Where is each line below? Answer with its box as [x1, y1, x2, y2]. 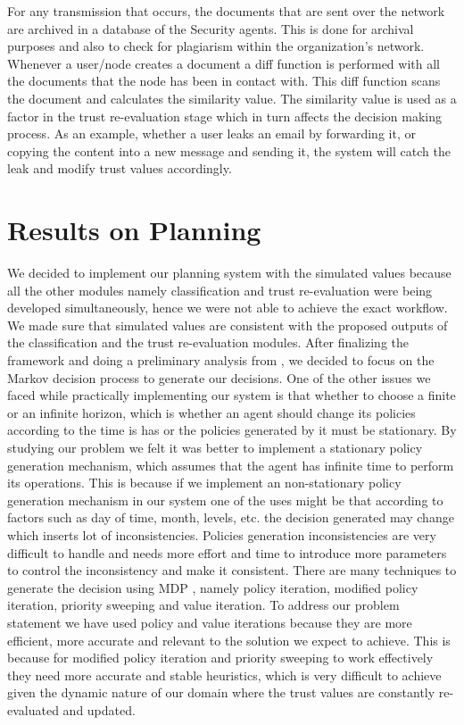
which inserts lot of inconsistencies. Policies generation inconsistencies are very [7, 525, 436, 544]
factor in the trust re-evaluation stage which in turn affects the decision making [7, 106, 442, 125]
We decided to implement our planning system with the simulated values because [7, 263, 452, 282]
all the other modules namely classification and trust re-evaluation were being [7, 280, 433, 299]
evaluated [7, 700, 59, 719]
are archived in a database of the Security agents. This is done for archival [7, 19, 414, 37]
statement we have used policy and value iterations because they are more [7, 612, 412, 631]
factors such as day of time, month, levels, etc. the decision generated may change [7, 508, 454, 527]
